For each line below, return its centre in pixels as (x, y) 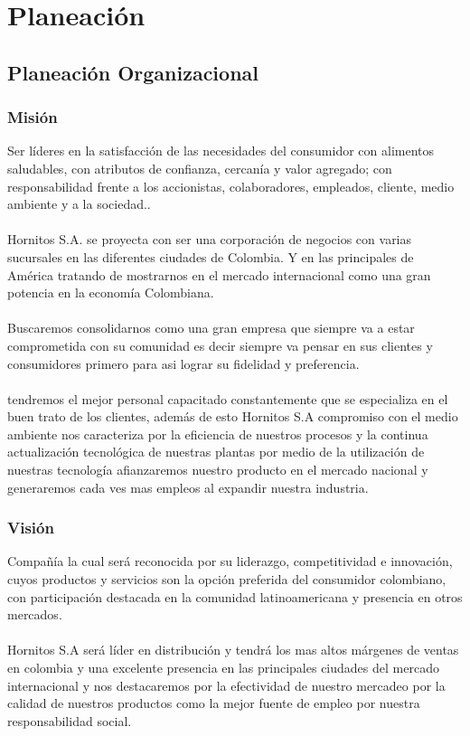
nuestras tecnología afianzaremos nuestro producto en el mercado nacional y (218, 470)
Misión (33, 117)
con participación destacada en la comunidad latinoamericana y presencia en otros (235, 596)
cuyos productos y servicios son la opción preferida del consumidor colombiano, (227, 579)
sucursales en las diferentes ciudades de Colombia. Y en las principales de (211, 256)
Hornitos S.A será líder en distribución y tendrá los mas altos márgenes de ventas (233, 650)
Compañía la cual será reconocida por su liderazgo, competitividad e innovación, (230, 561)
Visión (31, 528)
